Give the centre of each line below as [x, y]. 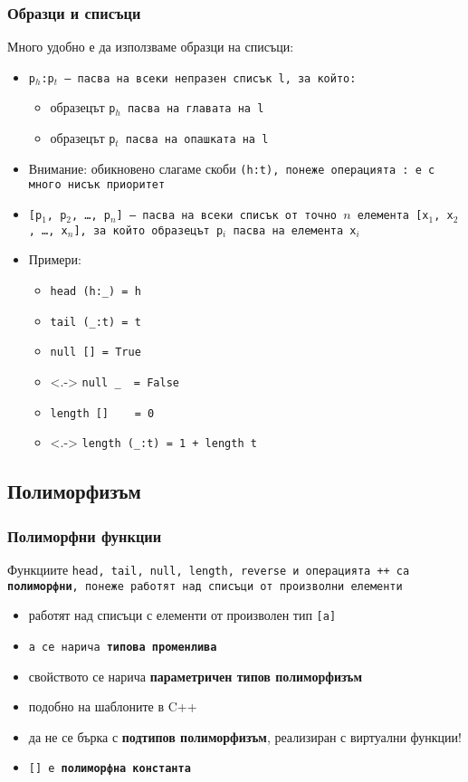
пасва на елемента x [295, 230]
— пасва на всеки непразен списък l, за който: [210, 78]
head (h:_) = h [96, 291]
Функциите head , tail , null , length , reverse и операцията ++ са [209, 569]
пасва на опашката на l [197, 140]
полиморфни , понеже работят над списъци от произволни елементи [205, 586]
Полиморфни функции [85, 535]
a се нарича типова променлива [123, 647]
